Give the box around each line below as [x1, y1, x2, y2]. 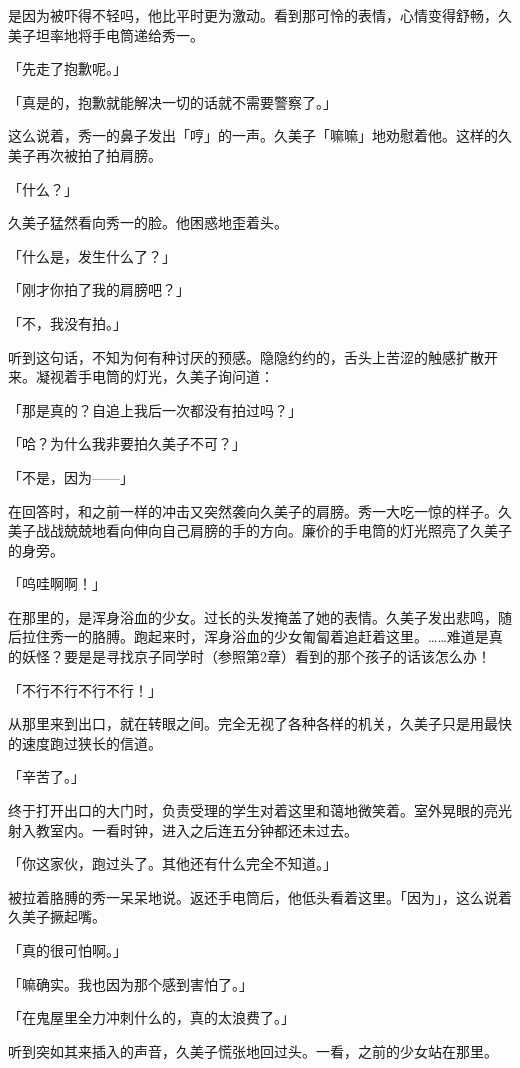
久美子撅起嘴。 [8, 906, 106, 927]
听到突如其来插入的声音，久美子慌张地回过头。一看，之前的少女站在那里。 [8, 1040, 498, 1061]
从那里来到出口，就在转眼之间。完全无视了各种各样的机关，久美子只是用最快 [8, 713, 512, 734]
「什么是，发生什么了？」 [8, 245, 176, 266]
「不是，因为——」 [8, 466, 134, 487]
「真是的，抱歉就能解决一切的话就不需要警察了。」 [8, 91, 337, 112]
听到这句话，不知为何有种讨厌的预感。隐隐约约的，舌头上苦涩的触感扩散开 [8, 346, 498, 367]
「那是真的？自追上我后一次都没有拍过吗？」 [8, 399, 302, 420]
